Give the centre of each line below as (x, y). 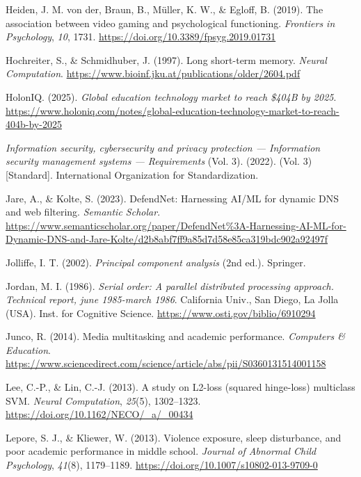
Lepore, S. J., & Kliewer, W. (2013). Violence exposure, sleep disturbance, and (174, 437)
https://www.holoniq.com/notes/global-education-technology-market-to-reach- (173, 110)
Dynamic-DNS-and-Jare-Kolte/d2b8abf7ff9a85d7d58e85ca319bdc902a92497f (167, 239)
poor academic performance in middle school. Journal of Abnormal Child (161, 451)
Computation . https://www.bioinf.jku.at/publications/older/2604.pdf (153, 73)
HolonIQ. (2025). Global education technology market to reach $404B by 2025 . (171, 96)
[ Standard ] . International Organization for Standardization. (132, 174)
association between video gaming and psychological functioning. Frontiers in (170, 23)
